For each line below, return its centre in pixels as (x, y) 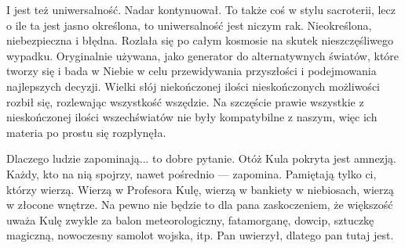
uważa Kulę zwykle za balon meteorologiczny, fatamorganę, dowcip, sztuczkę (190, 219)
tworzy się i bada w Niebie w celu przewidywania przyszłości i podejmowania (192, 71)
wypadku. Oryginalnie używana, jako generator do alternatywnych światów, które (203, 55)
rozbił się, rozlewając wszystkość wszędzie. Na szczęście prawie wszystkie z (185, 101)
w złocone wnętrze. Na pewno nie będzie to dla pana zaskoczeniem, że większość (200, 205)
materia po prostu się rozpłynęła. (86, 132)
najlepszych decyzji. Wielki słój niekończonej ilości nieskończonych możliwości (193, 86)
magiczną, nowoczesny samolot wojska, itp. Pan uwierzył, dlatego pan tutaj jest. (200, 235)
